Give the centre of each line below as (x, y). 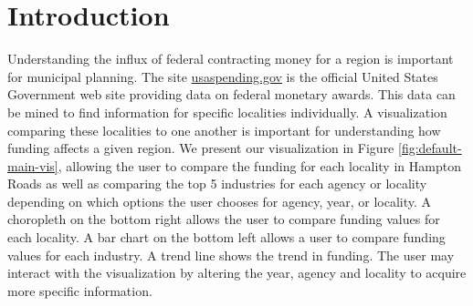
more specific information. (80, 290)
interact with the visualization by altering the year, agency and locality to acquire (237, 273)
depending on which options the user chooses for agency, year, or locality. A (220, 201)
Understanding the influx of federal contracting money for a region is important (231, 59)
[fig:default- (430, 148)
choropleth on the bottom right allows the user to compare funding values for (224, 219)
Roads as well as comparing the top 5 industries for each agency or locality (217, 184)
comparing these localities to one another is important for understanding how (224, 130)
